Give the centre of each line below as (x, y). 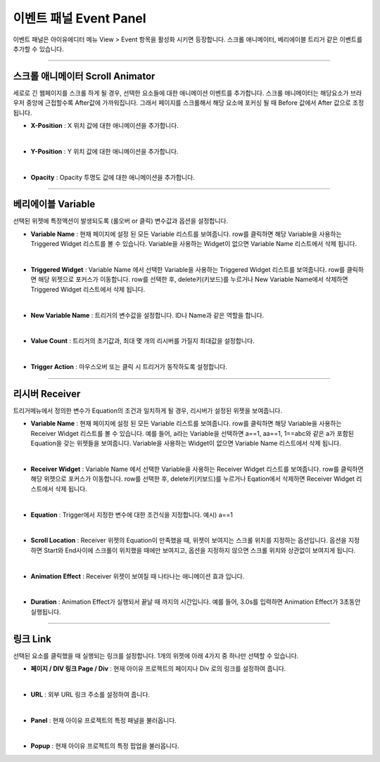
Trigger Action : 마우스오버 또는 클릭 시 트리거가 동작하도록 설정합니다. (129, 367)
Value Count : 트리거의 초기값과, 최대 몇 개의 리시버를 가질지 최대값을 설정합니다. (142, 341)
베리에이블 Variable (54, 204)
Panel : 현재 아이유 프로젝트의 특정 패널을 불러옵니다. (104, 720)
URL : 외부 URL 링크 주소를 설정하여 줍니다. (90, 694)
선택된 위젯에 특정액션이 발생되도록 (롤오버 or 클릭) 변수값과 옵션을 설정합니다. (121, 221)
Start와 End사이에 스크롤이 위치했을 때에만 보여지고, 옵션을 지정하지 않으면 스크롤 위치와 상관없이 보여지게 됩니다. (199, 550)
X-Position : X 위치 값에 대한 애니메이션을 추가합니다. (104, 126)
